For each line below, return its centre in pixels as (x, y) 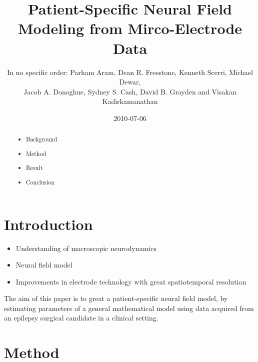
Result (34, 168)
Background (41, 139)
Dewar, (130, 82)
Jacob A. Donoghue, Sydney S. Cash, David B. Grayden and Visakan (130, 91)
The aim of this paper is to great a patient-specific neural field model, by (116, 298)
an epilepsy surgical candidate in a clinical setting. (81, 318)
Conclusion (40, 182)
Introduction (48, 224)
